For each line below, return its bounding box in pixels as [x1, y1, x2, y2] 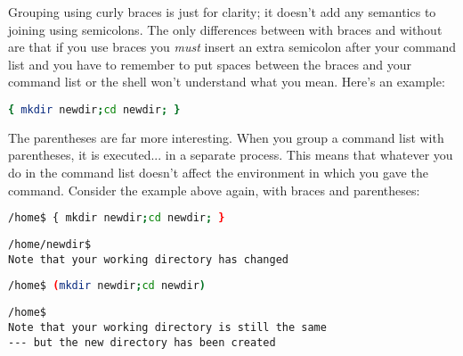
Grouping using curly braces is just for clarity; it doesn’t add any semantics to [8, 3, 436, 21]
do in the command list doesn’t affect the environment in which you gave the [8, 163, 428, 182]
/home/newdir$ [8, 238, 92, 252]
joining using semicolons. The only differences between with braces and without [8, 20, 443, 38]
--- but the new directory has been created [8, 335, 276, 349]
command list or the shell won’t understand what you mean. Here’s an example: [8, 72, 445, 91]
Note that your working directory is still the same [8, 320, 327, 334]
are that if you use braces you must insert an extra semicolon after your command [8, 37, 457, 56]
